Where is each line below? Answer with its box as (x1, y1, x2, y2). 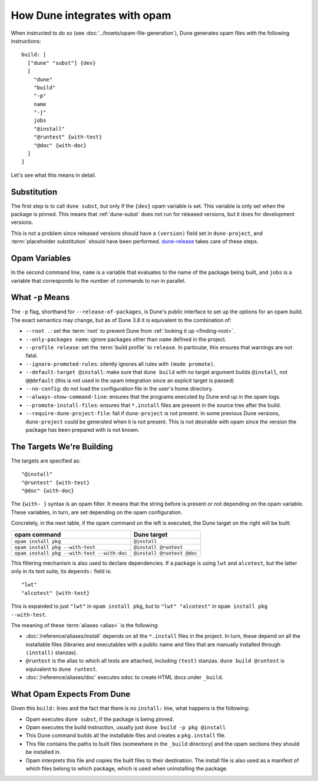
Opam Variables (11, 253, 71, 263)
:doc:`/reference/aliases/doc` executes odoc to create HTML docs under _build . (25, 674, 224, 681)
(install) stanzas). (25, 649, 78, 656)
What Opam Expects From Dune (11, 689, 131, 699)
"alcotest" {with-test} (21, 590, 90, 596)
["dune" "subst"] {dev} (27, 59, 97, 66)
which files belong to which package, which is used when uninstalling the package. (25, 765, 228, 772)
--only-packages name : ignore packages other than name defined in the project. (25, 336, 227, 343)
